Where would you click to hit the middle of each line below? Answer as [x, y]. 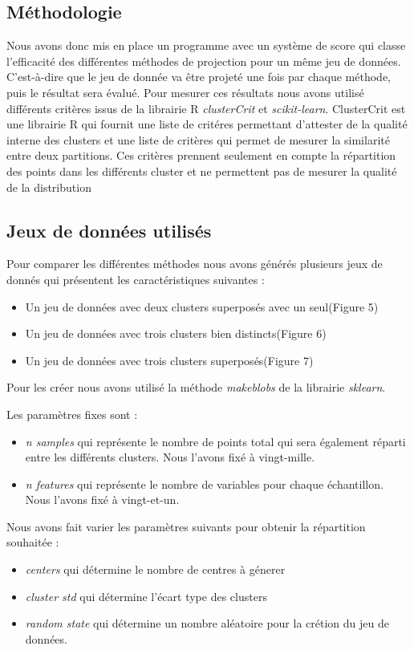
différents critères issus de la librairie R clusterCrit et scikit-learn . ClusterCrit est [206, 108]
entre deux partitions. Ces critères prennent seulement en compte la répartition [201, 155]
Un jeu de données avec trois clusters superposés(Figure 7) [169, 360]
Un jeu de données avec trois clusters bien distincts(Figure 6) [176, 333]
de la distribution [49, 187]
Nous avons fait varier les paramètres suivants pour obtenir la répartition [186, 526]
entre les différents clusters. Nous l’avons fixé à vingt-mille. [170, 457]
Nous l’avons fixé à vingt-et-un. [102, 500]
